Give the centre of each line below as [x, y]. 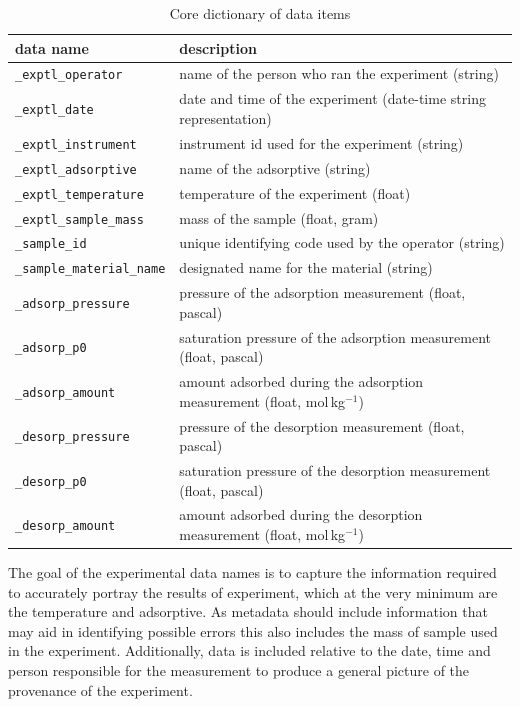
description [218, 47]
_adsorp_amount [65, 392]
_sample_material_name [90, 269]
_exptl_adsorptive [76, 169]
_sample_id [51, 244]
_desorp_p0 [51, 481]
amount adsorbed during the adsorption [301, 381]
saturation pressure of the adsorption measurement [335, 336]
